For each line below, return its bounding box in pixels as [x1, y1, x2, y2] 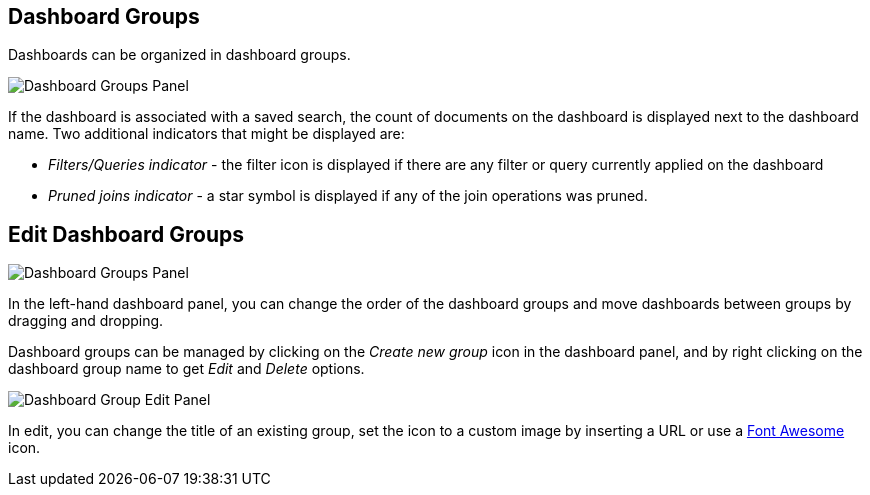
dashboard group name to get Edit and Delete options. [8, 360, 365, 378]
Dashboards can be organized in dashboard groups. [8, 46, 351, 64]
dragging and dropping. [8, 312, 164, 330]
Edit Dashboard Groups [8, 221, 245, 247]
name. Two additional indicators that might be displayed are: [8, 125, 405, 143]
